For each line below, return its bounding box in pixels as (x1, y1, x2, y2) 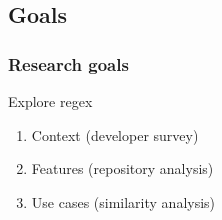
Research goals (8, 51, 129, 76)
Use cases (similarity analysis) (31, 191, 216, 212)
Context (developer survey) (31, 124, 199, 145)
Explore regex (8, 91, 93, 111)
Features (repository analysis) (31, 158, 214, 179)
